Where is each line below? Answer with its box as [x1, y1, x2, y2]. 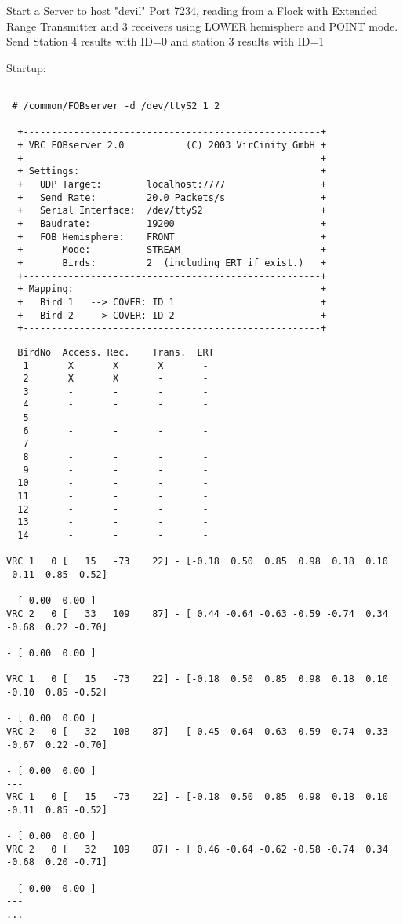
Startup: [6, 59, 46, 75]
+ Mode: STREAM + [17, 244, 327, 256]
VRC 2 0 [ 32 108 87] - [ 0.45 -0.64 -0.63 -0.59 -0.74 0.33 [6, 725, 388, 737]
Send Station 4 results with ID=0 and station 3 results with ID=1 [6, 33, 325, 49]
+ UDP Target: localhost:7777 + [17, 178, 327, 190]
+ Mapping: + [17, 283, 327, 295]
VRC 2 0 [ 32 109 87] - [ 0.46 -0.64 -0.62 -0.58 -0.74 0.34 [6, 843, 388, 855]
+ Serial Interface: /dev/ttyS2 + [17, 205, 327, 217]
